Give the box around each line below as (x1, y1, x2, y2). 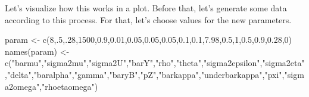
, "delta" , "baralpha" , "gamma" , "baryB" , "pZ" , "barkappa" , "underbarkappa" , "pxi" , (5, 68, 285, 80)
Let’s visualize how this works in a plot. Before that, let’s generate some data (5, 2, 287, 14)
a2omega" (5, 80, 40, 92)
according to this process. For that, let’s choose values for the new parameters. (5, 13, 292, 26)
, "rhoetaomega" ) (39, 80, 98, 92)
